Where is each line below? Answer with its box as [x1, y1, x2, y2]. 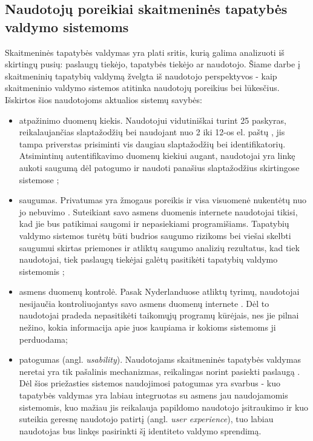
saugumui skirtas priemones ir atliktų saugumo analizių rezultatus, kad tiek [19, 241, 300, 254]
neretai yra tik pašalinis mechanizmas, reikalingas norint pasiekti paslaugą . [19, 365, 300, 377]
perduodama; [19, 332, 68, 345]
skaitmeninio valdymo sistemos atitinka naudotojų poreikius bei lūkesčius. [5, 81, 280, 94]
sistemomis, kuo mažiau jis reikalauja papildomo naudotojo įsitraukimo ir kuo [19, 400, 309, 413]
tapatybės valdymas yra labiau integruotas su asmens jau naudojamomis [19, 389, 288, 402]
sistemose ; [19, 173, 59, 186]
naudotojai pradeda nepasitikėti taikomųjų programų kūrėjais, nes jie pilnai [19, 309, 299, 321]
